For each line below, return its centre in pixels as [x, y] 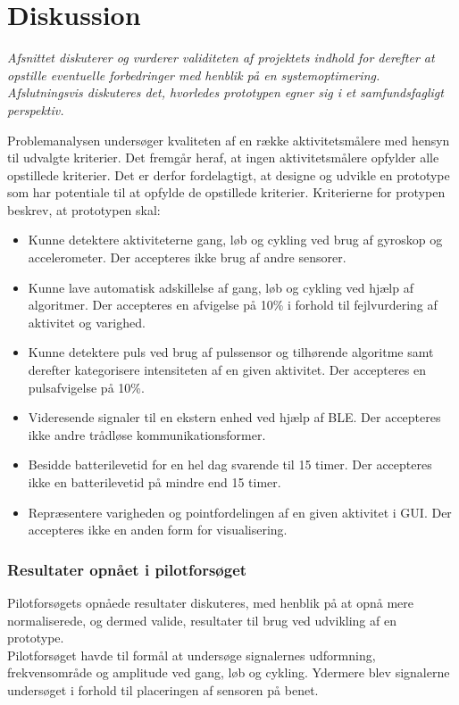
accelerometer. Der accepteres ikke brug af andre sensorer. [187, 257]
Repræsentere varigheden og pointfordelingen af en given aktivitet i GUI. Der [240, 512]
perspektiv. [36, 109]
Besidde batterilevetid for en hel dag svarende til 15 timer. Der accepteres [230, 464]
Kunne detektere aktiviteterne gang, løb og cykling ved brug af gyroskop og [235, 240]
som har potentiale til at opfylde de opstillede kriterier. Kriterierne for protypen [226, 192]
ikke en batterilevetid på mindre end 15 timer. [154, 482]
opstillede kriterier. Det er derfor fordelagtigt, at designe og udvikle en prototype [229, 174]
